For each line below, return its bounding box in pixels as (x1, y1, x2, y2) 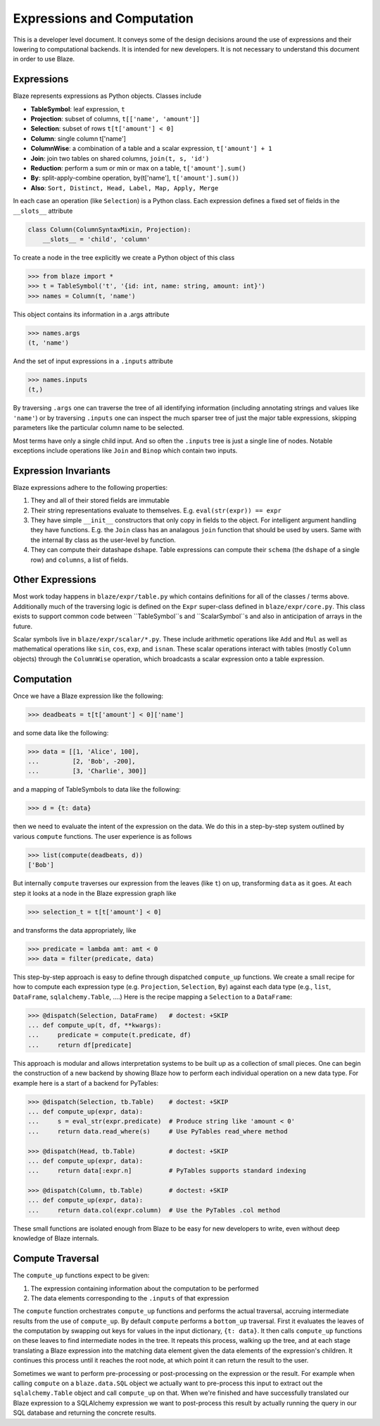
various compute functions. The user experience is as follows (13, 832, 192, 840)
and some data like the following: (13, 728, 109, 737)
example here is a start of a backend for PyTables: (13, 1078, 159, 1087)
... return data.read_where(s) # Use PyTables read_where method (27, 1127, 288, 1135)
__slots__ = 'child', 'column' (42, 235, 151, 243)
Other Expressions (13, 574, 96, 586)
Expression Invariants (13, 465, 110, 477)
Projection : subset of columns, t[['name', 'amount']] (30, 115, 201, 123)
